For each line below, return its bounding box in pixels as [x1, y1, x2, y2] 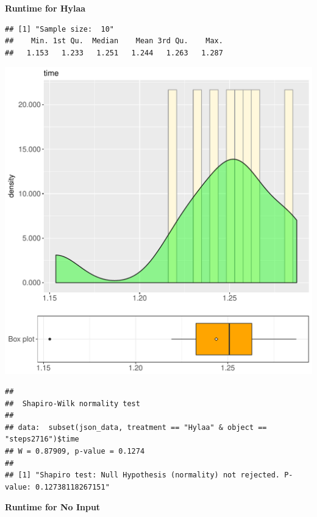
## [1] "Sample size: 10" [5, 24, 114, 33]
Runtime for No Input [5, 501, 101, 513]
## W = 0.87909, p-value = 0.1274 [5, 446, 145, 455]
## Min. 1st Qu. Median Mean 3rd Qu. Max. [5, 37, 223, 46]
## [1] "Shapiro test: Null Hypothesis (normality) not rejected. [5, 471, 280, 480]
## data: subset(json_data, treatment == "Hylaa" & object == [5, 423, 267, 432]
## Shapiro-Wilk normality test [5, 399, 140, 408]
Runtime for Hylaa [5, 2, 86, 14]
